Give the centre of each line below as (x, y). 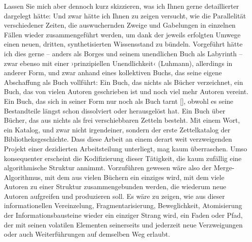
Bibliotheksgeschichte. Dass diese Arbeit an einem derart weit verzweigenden (118, 139)
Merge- (224, 168)
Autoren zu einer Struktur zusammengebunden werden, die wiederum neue (115, 186)
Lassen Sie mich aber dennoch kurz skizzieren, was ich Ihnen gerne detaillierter (122, 6)
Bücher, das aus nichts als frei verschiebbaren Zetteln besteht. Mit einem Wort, (122, 120)
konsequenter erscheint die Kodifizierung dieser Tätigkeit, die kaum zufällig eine (123, 158)
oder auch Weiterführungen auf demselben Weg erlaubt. (87, 234)
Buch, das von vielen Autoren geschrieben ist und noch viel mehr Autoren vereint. (126, 91)
